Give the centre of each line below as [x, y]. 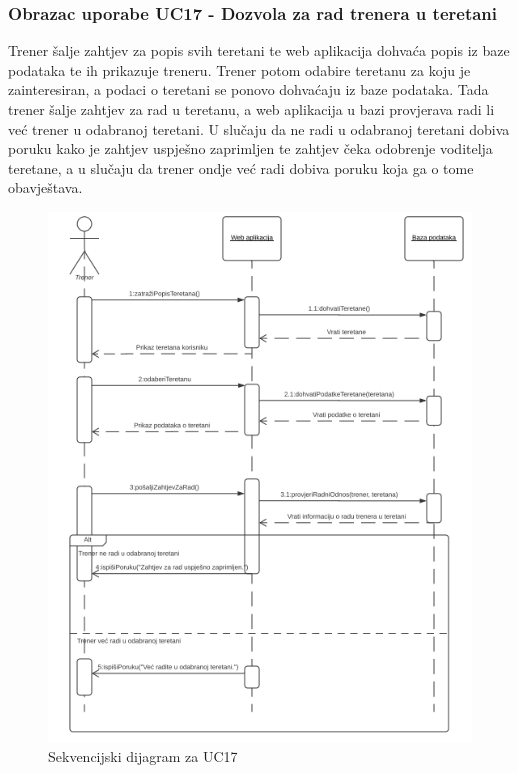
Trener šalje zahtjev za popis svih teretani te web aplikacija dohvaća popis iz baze [259, 50]
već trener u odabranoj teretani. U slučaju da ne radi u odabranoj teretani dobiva [259, 128]
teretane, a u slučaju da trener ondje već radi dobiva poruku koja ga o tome [241, 167]
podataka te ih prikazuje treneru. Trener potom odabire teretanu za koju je [239, 69]
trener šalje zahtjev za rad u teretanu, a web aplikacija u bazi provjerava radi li [251, 109]
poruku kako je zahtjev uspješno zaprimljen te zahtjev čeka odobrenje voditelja [250, 148]
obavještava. [45, 187]
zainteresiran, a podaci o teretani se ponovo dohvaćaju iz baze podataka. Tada [248, 89]
